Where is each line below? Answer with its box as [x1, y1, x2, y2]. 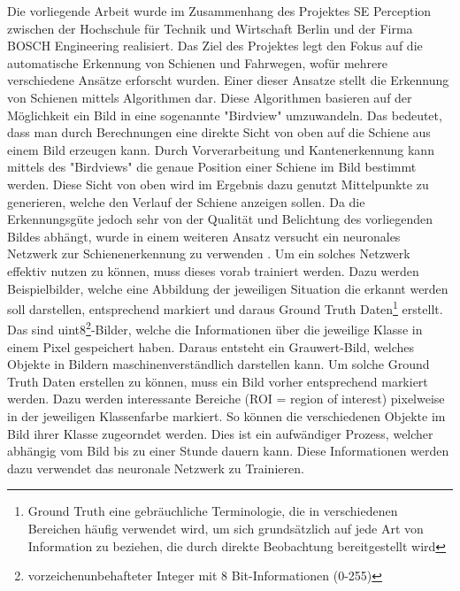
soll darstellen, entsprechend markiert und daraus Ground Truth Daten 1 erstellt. [7, 297, 443, 318]
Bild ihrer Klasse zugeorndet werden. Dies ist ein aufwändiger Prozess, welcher [7, 424, 433, 442]
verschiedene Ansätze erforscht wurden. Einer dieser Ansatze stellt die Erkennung [7, 71, 449, 89]
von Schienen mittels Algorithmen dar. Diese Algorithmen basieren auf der [7, 88, 412, 106]
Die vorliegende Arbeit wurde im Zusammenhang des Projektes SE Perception [7, 2, 432, 19]
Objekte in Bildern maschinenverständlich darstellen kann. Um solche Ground [7, 355, 430, 373]
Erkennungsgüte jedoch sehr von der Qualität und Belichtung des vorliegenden [7, 210, 433, 228]
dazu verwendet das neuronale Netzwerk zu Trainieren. [7, 458, 304, 477]
